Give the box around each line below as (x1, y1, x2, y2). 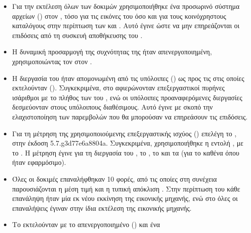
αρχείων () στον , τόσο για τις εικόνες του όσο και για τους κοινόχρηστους (12, 10, 226, 21)
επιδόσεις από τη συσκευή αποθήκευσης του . (12, 30, 143, 40)
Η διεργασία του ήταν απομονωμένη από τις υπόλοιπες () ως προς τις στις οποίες (12, 73, 245, 83)
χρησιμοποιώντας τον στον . (12, 56, 92, 66)
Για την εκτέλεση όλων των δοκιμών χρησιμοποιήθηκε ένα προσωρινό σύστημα (12, 1, 240, 11)
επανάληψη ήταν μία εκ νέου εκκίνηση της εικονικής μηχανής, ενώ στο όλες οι (12, 193, 238, 203)
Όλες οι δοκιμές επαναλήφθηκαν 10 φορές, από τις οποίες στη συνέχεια (12, 173, 217, 184)
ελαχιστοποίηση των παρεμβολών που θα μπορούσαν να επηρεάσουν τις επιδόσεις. (12, 111, 248, 121)
